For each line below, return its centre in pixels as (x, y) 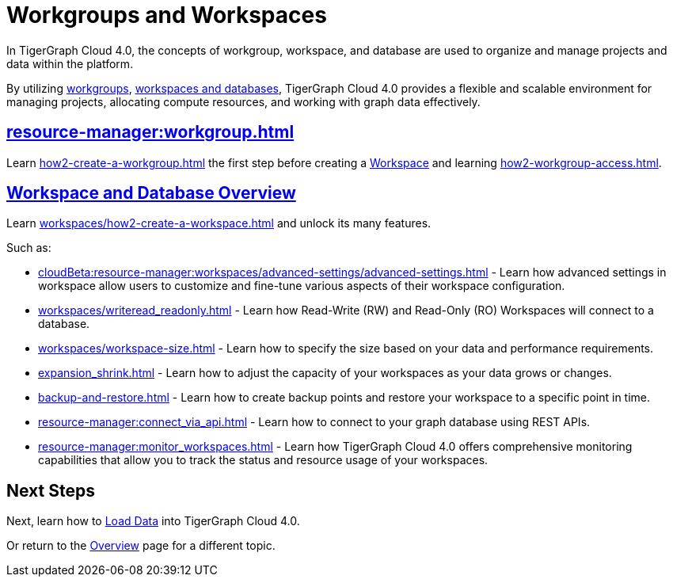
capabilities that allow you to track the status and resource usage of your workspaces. (263, 460)
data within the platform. (70, 63)
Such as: (29, 248)
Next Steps (51, 490)
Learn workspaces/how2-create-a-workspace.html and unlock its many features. (219, 223)
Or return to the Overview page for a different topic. (141, 546)
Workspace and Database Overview (151, 193)
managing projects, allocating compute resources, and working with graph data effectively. (243, 101)
